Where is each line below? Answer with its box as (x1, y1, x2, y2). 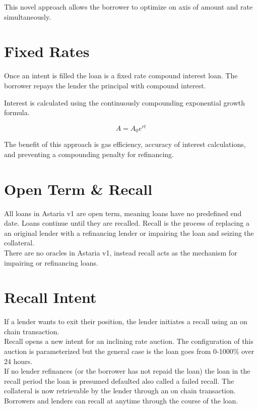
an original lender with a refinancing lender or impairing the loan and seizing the (4, 227, 254, 238)
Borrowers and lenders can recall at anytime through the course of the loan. (4, 395, 238, 405)
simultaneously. (4, 11, 51, 22)
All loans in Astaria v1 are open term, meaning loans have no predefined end (4, 208, 242, 218)
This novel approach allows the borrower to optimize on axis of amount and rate (4, 2, 253, 12)
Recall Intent (4, 287, 97, 308)
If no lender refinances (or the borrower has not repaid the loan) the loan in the (4, 366, 250, 376)
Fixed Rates (4, 41, 90, 62)
